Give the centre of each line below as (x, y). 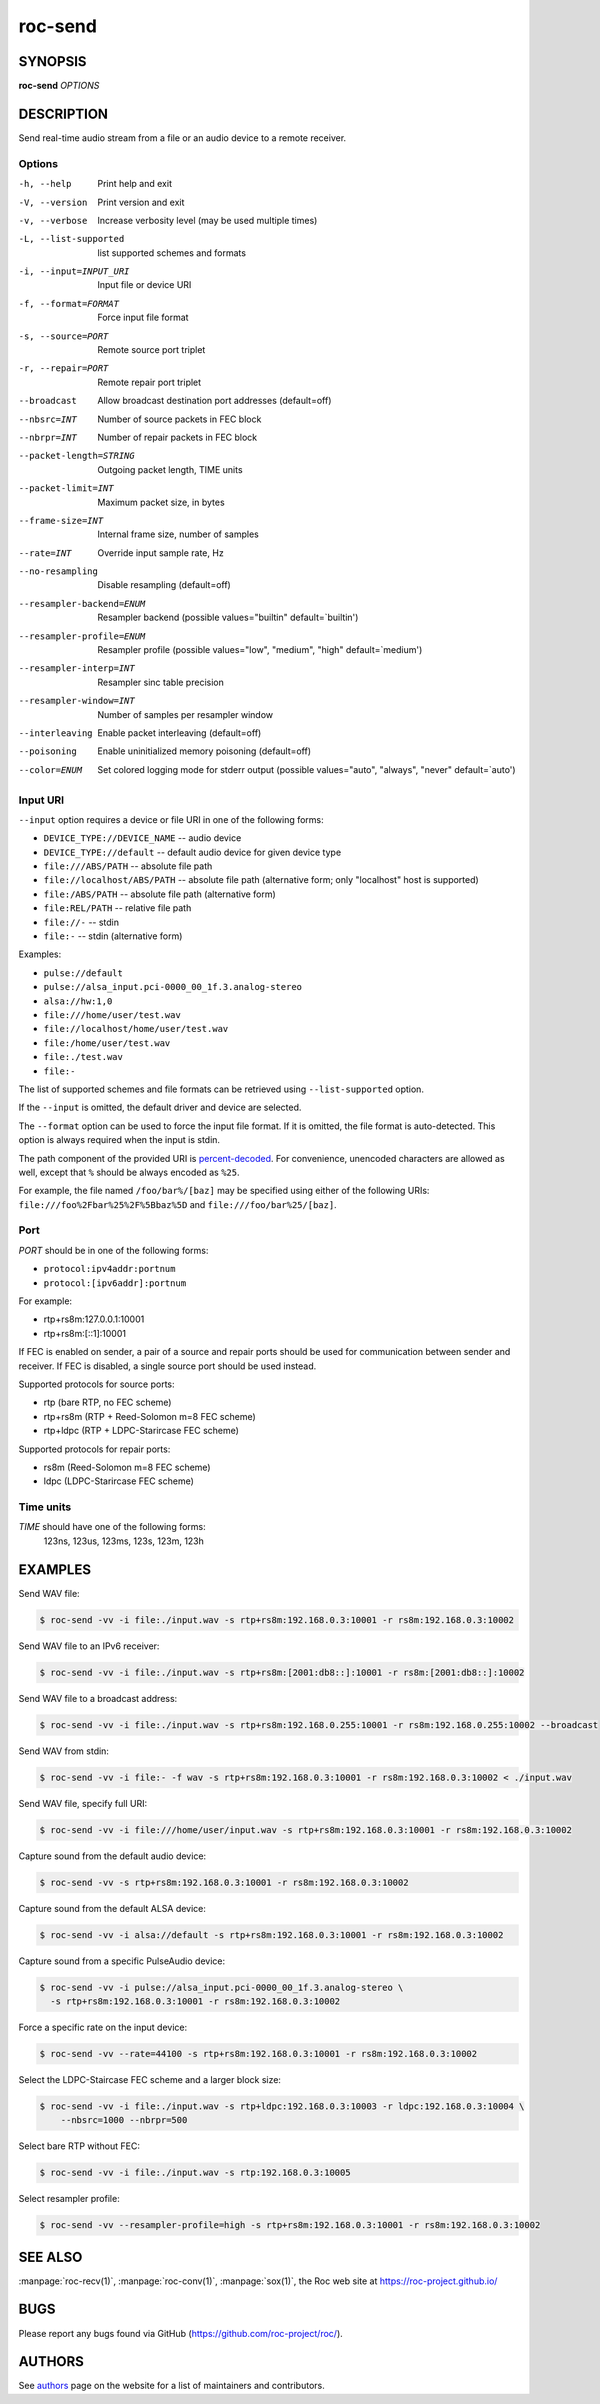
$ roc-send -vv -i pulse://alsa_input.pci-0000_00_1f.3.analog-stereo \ (221, 1987)
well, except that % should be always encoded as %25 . (129, 1172)
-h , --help (45, 184)
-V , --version (53, 202)
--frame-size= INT (61, 520)
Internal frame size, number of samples (178, 534)
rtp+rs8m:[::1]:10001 (85, 1333)
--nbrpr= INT (47, 437)
